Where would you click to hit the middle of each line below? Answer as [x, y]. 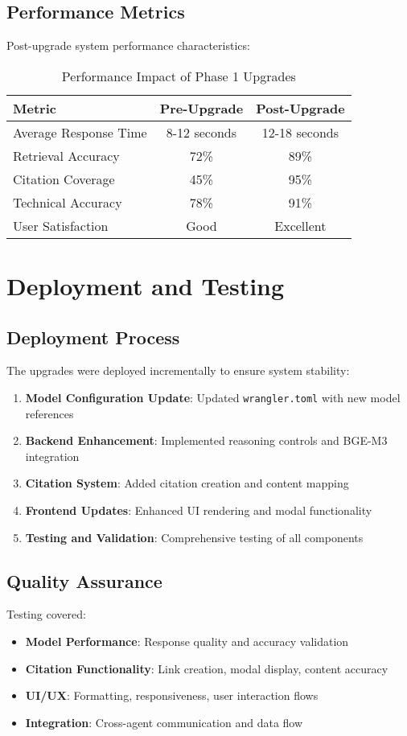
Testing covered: [46, 614]
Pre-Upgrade [201, 108]
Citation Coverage [64, 179]
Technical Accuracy [68, 202]
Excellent [300, 225]
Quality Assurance [84, 580]
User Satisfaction [61, 225]
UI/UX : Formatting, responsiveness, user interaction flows [172, 695]
